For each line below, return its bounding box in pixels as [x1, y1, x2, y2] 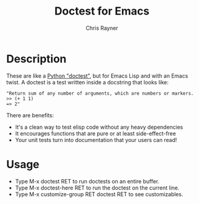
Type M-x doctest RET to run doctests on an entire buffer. [15, 177, 160, 185]
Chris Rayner [86, 24, 118, 32]
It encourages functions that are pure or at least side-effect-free [15, 129, 176, 137]
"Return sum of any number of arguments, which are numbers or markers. [6, 90, 194, 97]
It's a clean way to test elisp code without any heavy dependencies [15, 123, 183, 131]
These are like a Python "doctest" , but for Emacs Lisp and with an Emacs [6, 72, 188, 80]
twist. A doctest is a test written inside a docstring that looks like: [6, 78, 169, 86]
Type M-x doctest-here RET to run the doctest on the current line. [15, 184, 180, 191]
